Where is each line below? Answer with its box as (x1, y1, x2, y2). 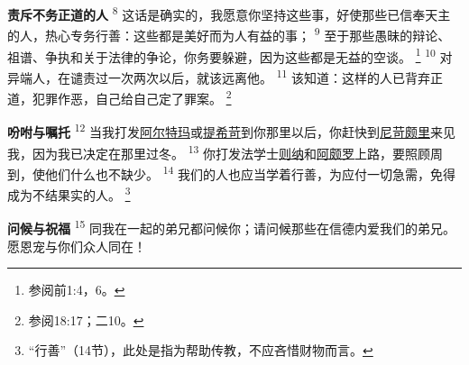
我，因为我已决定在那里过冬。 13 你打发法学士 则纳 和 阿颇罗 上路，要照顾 (7, 141, 431, 162)
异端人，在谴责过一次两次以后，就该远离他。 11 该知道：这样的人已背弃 (7, 65, 431, 87)
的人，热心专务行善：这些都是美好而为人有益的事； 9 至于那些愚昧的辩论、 (7, 23, 451, 44)
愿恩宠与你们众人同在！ (7, 236, 146, 255)
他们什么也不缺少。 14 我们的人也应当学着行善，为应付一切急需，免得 (44, 161, 456, 183)
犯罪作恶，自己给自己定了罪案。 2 (32, 87, 232, 107)
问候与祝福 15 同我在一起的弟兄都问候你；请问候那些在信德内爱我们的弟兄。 (7, 216, 456, 237)
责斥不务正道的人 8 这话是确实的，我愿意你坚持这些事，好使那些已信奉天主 (7, 3, 451, 23)
